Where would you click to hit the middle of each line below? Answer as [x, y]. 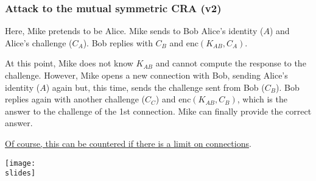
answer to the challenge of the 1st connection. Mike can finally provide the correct [158, 111]
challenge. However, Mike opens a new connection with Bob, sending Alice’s [146, 75]
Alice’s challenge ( [39, 42]
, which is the [262, 99]
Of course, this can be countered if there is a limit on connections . [128, 143]
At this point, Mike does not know [69, 63]
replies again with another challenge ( [75, 99]
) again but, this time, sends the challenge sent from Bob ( [155, 87]
